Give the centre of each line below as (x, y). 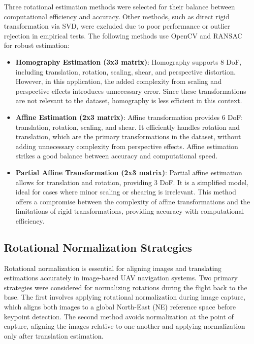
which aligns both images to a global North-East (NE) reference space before (120, 307)
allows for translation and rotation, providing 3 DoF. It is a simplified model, (132, 182)
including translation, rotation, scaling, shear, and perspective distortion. (126, 71)
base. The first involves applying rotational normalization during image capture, (125, 297)
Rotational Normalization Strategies (98, 247)
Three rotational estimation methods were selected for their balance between (120, 6)
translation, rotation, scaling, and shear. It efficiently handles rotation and (127, 127)
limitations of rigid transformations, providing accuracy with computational (130, 211)
